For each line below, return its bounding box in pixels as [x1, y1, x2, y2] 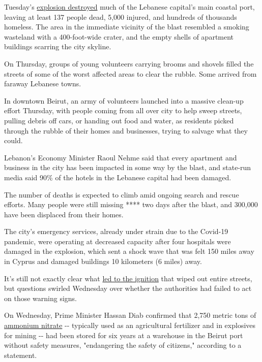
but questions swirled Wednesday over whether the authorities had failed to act [4, 283, 252, 293]
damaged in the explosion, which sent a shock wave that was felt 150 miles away [4, 246, 254, 256]
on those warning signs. [4, 292, 77, 303]
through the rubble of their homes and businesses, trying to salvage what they [4, 125, 248, 136]
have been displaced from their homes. [4, 209, 124, 219]
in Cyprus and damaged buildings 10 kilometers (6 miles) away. [4, 256, 202, 267]
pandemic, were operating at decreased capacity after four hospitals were [4, 236, 231, 246]
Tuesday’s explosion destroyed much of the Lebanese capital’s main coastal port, [4, 2, 255, 12]
